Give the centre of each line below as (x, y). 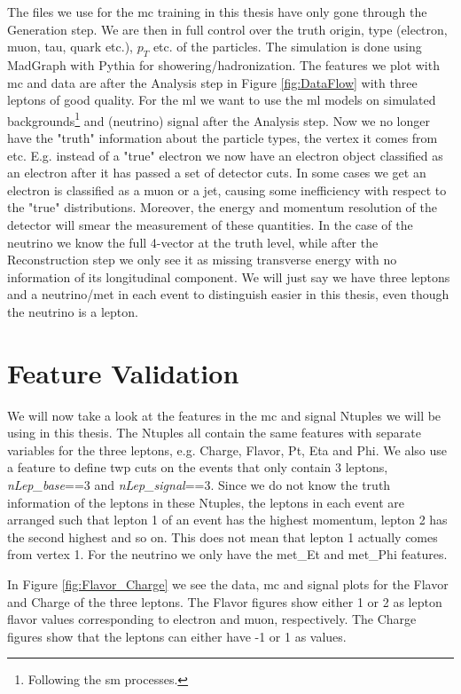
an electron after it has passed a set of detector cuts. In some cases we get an (217, 173)
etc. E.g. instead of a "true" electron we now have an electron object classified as (225, 155)
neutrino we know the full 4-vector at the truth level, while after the (193, 242)
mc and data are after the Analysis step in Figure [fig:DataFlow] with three (212, 82)
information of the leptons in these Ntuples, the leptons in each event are (206, 502)
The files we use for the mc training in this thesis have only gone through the (217, 12)
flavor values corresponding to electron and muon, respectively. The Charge (212, 619)
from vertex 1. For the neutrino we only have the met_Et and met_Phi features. (227, 554)
